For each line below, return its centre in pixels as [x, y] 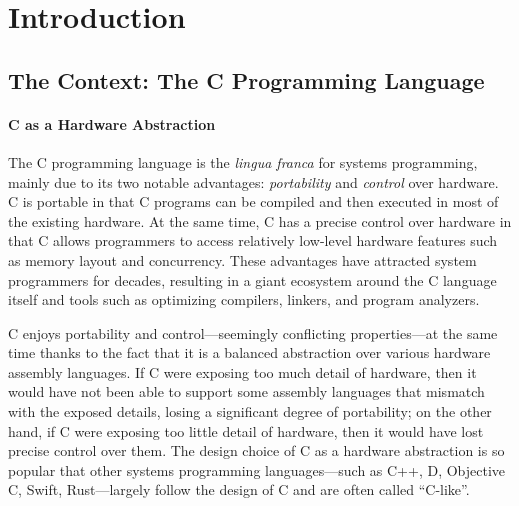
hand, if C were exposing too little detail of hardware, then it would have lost [246, 430]
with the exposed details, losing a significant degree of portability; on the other [250, 411]
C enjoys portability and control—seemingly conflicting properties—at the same [253, 332]
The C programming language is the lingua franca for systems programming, [243, 161]
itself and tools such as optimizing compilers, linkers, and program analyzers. [244, 299]
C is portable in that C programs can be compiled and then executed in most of [253, 201]
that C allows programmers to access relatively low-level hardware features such [253, 240]
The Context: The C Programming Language [246, 79]
